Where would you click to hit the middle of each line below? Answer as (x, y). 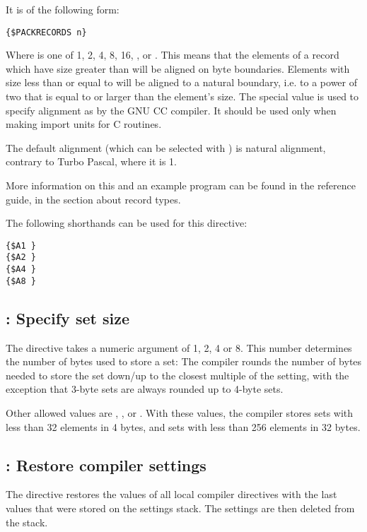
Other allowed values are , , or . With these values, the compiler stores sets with (180, 412)
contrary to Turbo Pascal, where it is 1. (92, 161)
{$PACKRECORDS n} (46, 32)
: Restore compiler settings (106, 465)
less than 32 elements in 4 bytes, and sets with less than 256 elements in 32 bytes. (183, 426)
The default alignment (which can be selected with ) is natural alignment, (166, 147)
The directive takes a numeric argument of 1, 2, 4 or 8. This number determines (179, 347)
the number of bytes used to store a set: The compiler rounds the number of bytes (184, 361)
